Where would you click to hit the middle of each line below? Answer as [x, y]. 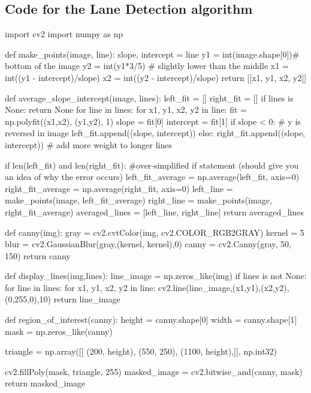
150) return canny [38, 255]
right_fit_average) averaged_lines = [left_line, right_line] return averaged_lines [155, 211]
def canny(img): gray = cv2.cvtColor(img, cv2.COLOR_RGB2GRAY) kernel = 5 [155, 232]
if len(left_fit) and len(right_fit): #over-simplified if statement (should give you [152, 165]
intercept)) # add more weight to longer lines [89, 144]
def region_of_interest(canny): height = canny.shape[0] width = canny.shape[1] [151, 319]
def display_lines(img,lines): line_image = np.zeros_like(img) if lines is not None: [156, 276]
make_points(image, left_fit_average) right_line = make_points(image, [138, 200]
